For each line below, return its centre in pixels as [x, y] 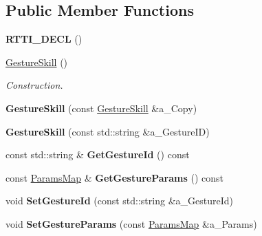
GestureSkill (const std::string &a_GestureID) [108, 131]
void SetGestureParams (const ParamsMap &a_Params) [131, 223]
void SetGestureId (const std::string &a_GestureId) [119, 201]
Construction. [34, 85]
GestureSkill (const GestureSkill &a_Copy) [101, 108]
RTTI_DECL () [44, 39]
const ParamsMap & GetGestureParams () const [114, 177]
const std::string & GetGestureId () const [98, 154]
